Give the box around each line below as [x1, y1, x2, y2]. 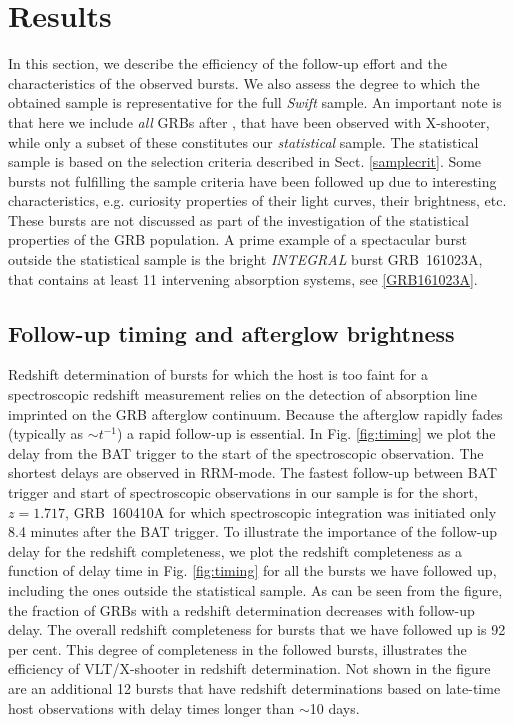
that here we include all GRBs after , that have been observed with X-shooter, [8, 111, 490, 132]
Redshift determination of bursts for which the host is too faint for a [8, 364, 428, 385]
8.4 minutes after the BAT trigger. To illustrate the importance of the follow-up [8, 521, 497, 542]
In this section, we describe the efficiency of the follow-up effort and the [8, 53, 447, 74]
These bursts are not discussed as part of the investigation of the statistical [8, 209, 469, 230]
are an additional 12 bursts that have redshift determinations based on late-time [8, 677, 501, 698]
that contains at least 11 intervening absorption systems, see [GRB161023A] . [8, 268, 478, 289]
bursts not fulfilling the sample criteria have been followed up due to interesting [8, 170, 497, 191]
